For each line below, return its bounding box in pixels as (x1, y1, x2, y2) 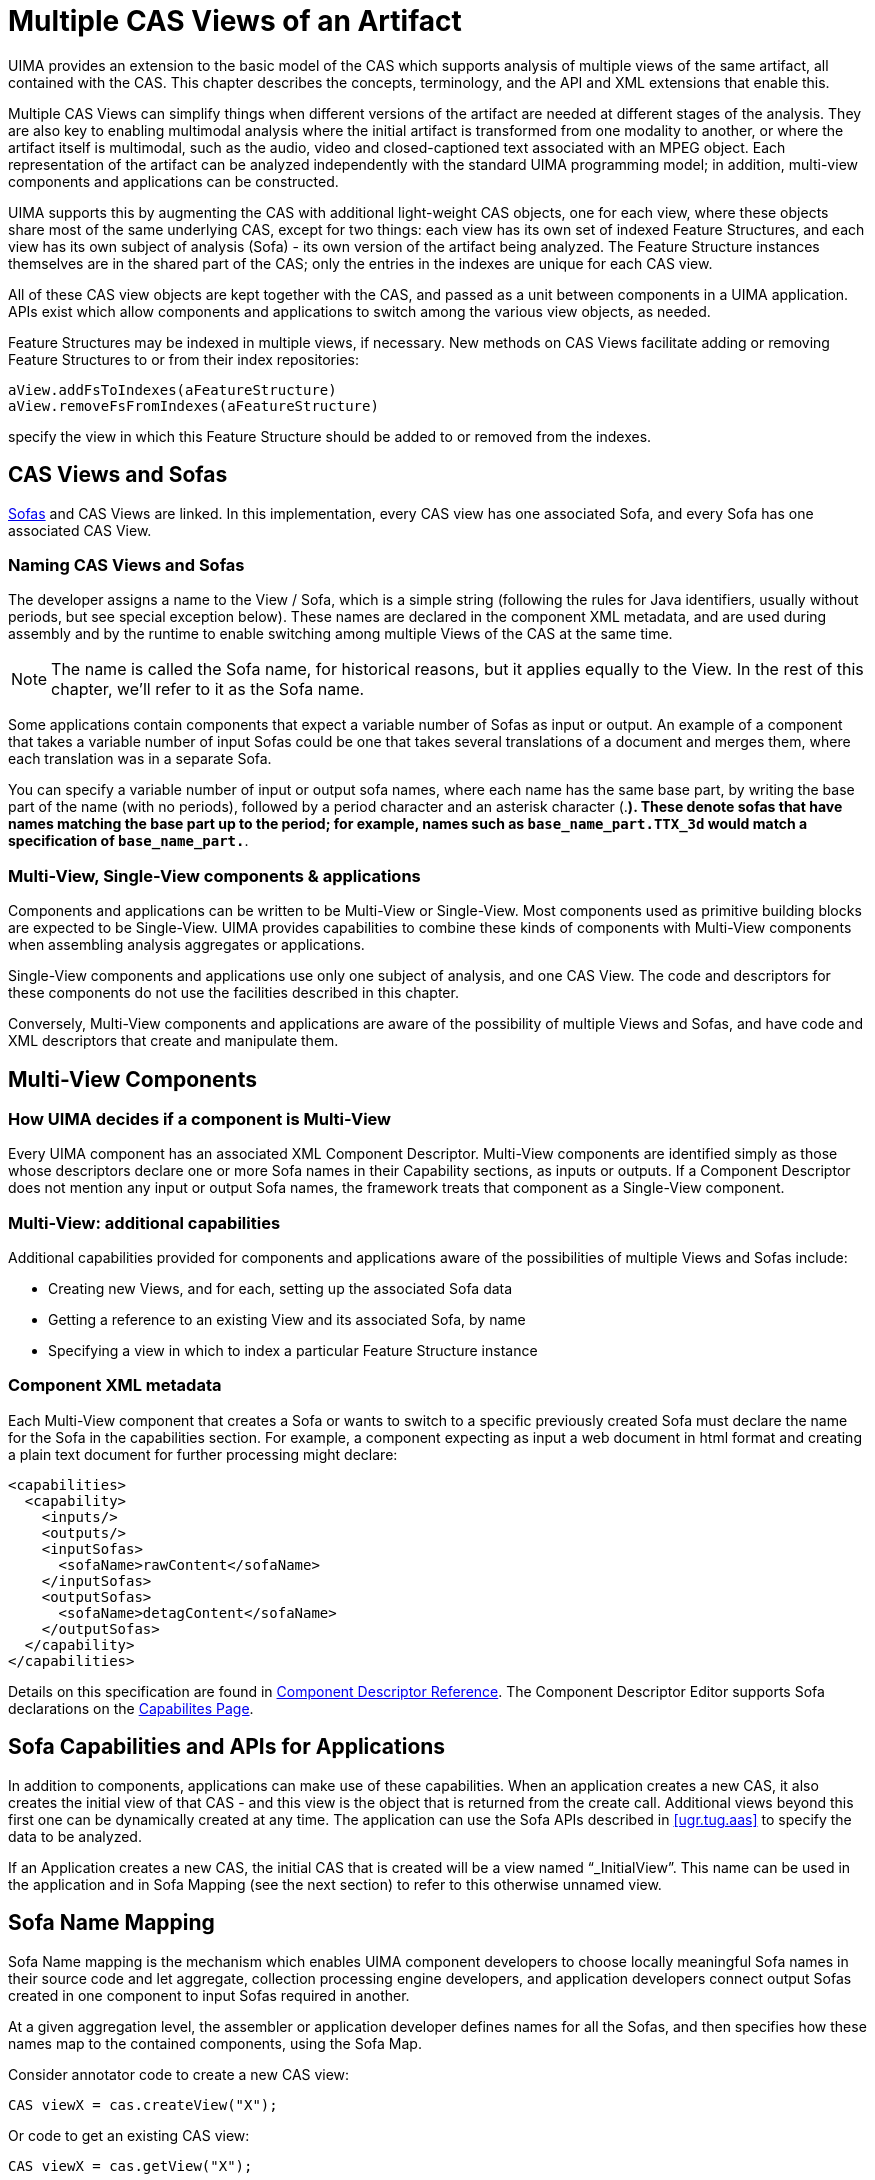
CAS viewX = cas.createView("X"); (8, 2096, 278, 2113)
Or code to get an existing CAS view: (8, 2126, 250, 2144)
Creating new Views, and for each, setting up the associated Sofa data (48, 1280, 513, 1298)
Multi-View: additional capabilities (8, 1212, 281, 1233)
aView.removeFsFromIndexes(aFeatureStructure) (8, 397, 379, 414)
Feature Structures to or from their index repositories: (8, 350, 360, 368)
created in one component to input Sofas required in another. (8, 1986, 410, 2004)
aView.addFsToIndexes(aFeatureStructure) (8, 381, 337, 398)
